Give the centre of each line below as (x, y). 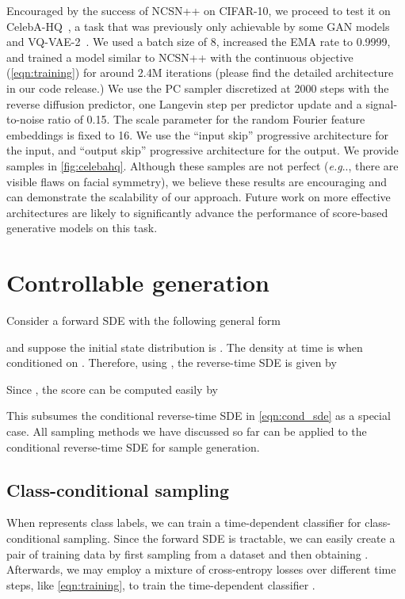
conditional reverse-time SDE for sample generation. (133, 446)
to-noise (25, 119)
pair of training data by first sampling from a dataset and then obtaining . (187, 553)
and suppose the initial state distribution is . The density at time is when (185, 347)
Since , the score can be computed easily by (112, 389)
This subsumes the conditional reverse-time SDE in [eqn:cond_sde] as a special (199, 416)
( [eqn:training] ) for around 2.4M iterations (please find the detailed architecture (200, 72)
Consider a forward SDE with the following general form (144, 320)
